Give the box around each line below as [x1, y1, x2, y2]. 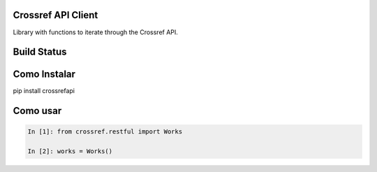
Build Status [13, 46, 67, 58]
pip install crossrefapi [13, 87, 75, 95]
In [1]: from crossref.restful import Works [27, 128, 183, 136]
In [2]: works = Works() [27, 148, 113, 155]
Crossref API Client [13, 9, 98, 21]
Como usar [13, 105, 62, 117]
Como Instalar [13, 69, 76, 80]
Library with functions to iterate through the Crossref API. [13, 28, 178, 36]
